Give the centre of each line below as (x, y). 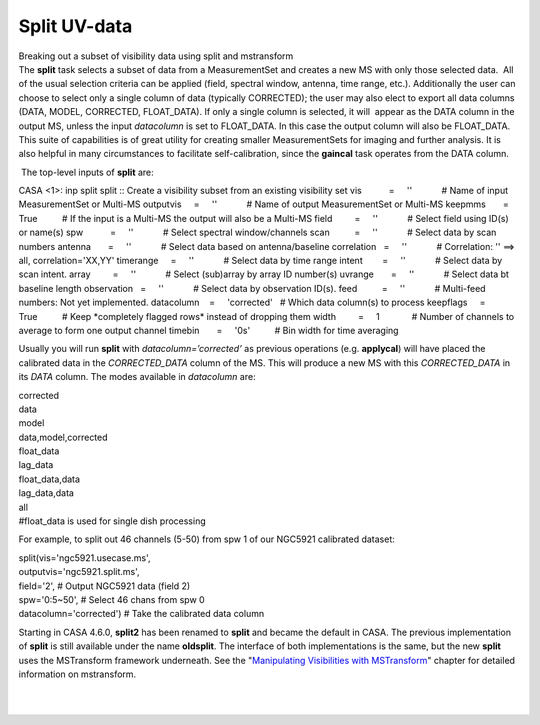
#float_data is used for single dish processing (112, 521)
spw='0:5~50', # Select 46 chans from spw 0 (111, 599)
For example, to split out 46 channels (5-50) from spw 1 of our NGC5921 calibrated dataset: (206, 539)
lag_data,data (46, 493)
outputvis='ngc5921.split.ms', (79, 572)
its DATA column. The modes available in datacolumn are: (137, 377)
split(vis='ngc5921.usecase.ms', (84, 557)
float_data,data (49, 479)
